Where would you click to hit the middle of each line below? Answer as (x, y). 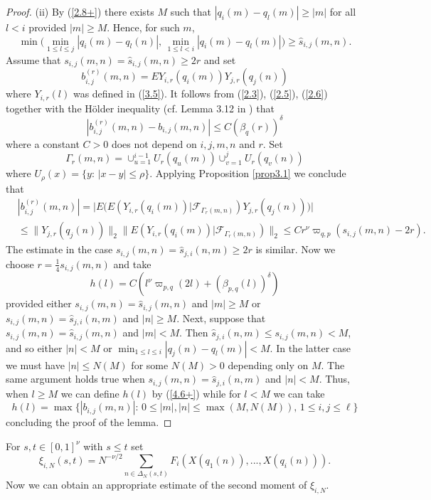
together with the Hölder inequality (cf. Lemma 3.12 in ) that (140, 108)
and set (220, 59)
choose (20, 264)
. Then (194, 333)
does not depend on (154, 143)
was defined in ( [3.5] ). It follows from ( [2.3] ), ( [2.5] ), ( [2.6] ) (200, 94)
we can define (90, 393)
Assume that (33, 59)
